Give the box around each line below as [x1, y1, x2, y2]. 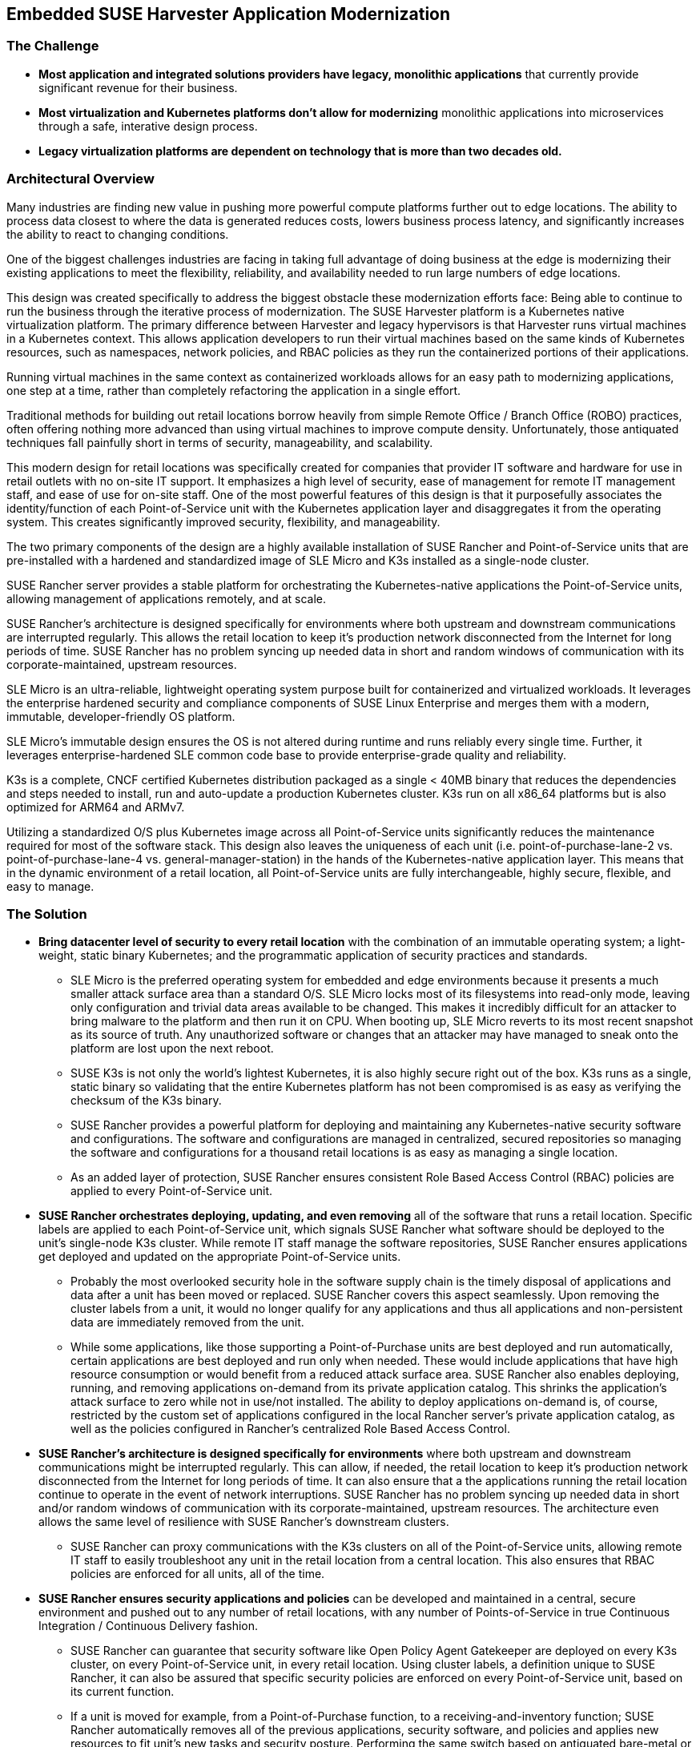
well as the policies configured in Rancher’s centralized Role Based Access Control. [70, 1422, 510, 1436]
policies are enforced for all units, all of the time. [70, 1567, 325, 1581]
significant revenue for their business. [38, 80, 238, 95]
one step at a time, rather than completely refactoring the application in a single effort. [6, 383, 461, 397]
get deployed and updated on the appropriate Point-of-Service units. [38, 1250, 401, 1264]
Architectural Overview [6, 171, 155, 187]
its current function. [70, 1685, 175, 1699]
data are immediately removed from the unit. [70, 1315, 304, 1330]
